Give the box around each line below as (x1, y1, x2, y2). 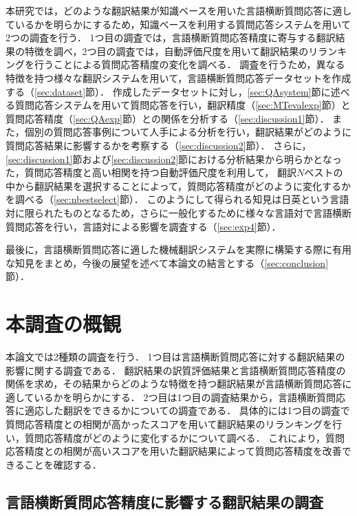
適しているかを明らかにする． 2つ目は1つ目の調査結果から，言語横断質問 (6, 389, 336, 404)
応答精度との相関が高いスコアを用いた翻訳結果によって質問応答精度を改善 (6, 444, 342, 458)
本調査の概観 (6, 310, 122, 338)
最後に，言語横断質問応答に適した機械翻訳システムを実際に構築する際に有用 (6, 242, 351, 257)
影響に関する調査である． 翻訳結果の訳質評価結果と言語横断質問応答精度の (6, 363, 346, 377)
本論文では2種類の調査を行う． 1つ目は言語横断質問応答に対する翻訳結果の (6, 350, 345, 363)
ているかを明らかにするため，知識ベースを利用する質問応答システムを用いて (6, 17, 351, 31)
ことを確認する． (24, 457, 102, 471)
